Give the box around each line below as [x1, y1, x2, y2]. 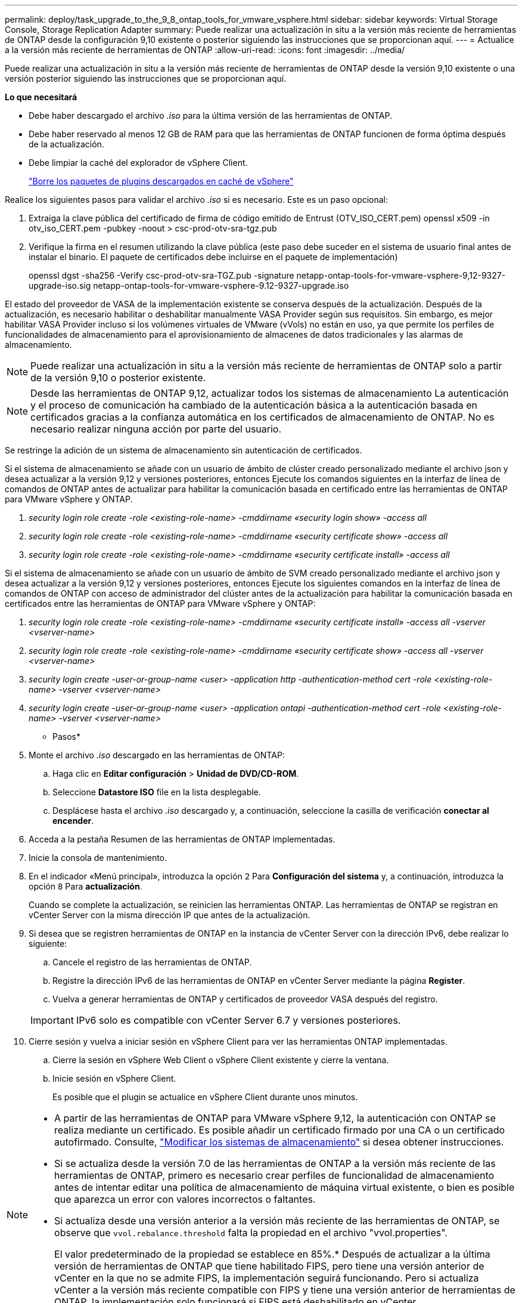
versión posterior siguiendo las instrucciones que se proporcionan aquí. [5, 73, 287, 84]
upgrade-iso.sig [29, 280, 91, 291]
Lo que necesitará [5, 92, 77, 102]
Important [30, 1014, 74, 1026]
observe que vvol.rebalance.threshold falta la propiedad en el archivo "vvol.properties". [54, 1227, 448, 1239]
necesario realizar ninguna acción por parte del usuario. [30, 423, 282, 435]
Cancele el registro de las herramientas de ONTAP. [52, 957, 252, 967]
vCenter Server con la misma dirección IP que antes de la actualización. [29, 910, 310, 920]
